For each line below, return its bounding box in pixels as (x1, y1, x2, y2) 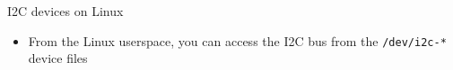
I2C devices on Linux (7, 2, 124, 19)
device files (28, 49, 88, 67)
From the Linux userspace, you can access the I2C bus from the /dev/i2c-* (28, 31, 447, 50)
